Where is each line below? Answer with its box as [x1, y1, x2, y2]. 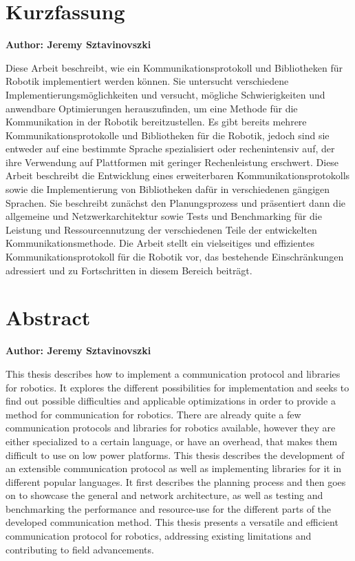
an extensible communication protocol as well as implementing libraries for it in [6, 461, 342, 476]
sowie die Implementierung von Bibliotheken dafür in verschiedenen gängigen [6, 182, 330, 196]
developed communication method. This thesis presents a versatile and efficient [6, 515, 338, 529]
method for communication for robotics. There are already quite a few [6, 407, 301, 421]
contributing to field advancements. [6, 542, 154, 556]
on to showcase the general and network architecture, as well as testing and [6, 488, 323, 502]
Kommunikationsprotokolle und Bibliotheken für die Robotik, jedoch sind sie [6, 127, 330, 142]
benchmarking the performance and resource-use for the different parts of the [6, 501, 332, 516]
